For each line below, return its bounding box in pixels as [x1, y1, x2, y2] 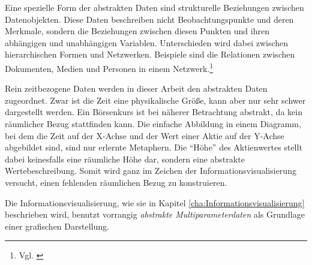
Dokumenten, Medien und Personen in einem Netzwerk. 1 [5, 60, 214, 74]
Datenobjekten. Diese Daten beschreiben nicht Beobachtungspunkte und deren [5, 13, 294, 25]
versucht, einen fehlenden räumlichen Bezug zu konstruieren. [5, 176, 227, 188]
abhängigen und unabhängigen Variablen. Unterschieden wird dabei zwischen [5, 36, 289, 49]
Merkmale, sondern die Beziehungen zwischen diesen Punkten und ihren [5, 25, 269, 37]
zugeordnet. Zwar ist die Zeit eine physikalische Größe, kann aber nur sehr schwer [5, 94, 306, 106]
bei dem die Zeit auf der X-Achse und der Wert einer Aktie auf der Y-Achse [5, 129, 284, 141]
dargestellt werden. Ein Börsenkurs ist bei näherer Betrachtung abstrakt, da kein [5, 106, 302, 118]
